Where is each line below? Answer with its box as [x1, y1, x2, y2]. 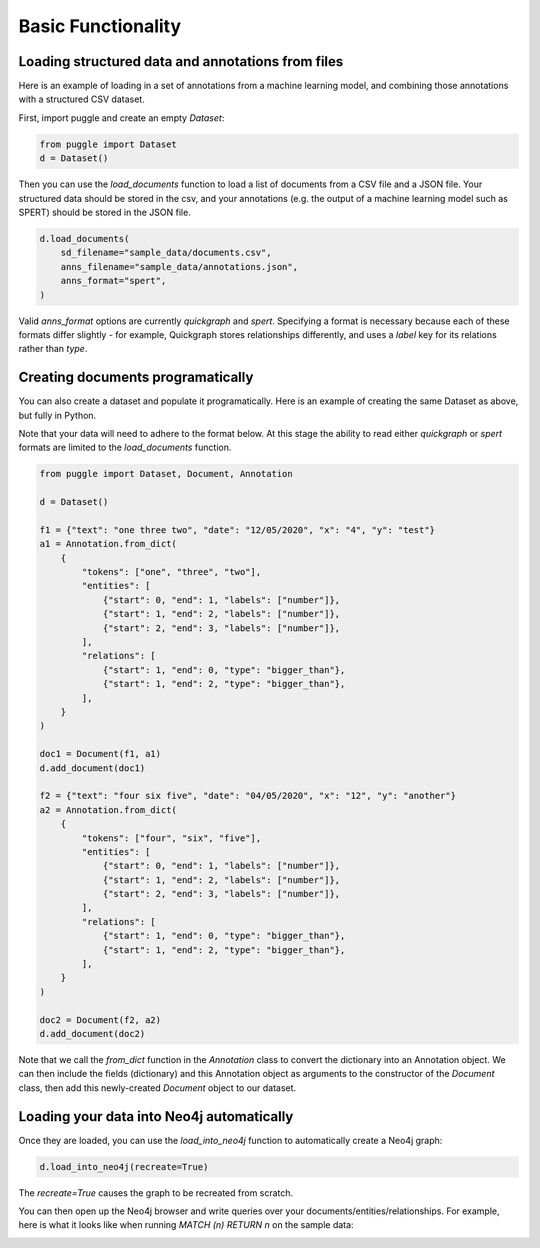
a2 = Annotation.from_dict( [39, 804, 177, 815]
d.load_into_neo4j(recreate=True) [39, 1161, 209, 1172]
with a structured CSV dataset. [18, 93, 145, 105]
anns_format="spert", [60, 275, 167, 287]
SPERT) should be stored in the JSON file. [18, 206, 192, 218]
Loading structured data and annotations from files [18, 53, 344, 70]
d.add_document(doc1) [39, 762, 146, 774]
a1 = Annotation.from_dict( [39, 538, 177, 550]
